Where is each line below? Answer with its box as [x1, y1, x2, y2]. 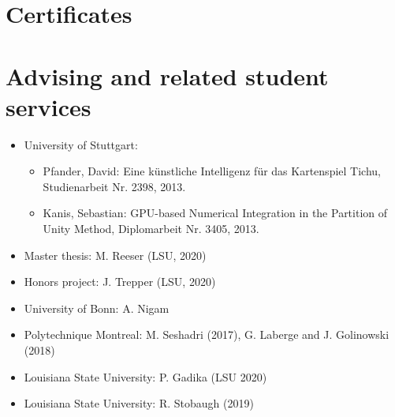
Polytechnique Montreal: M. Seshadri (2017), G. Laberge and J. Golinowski [24, 326, 389, 343]
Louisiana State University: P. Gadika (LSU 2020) [24, 368, 267, 385]
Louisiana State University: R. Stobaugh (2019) [24, 395, 254, 411]
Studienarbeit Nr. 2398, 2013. [43, 178, 186, 194]
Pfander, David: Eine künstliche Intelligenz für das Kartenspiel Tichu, [43, 163, 381, 179]
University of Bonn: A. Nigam [24, 299, 170, 316]
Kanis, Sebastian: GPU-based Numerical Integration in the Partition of [43, 205, 388, 221]
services [6, 90, 91, 122]
